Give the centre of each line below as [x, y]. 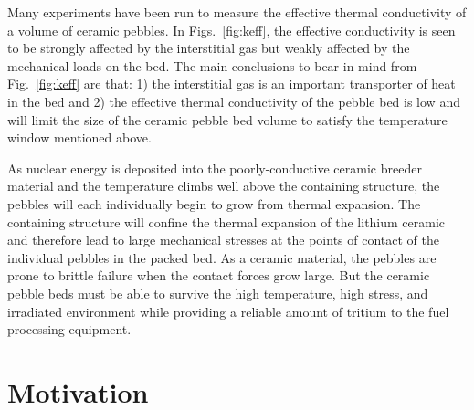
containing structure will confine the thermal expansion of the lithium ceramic [226, 221]
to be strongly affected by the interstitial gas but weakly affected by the [209, 48]
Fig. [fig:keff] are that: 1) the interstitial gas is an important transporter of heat [232, 84]
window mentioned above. [79, 137]
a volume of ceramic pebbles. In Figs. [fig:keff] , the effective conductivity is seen [232, 30]
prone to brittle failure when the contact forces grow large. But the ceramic [219, 275]
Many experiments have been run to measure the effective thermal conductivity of [237, 12]
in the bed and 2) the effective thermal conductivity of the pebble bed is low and [234, 101]
